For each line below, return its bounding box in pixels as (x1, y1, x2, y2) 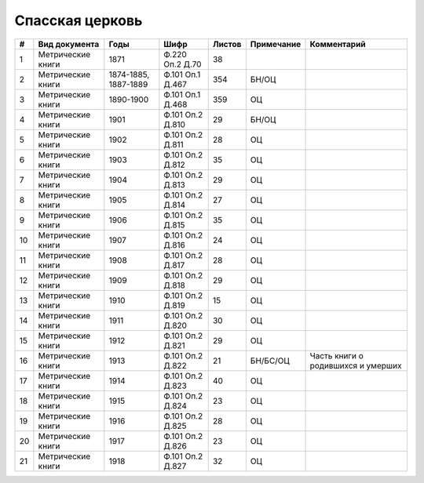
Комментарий (309, 38, 366, 49)
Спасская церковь (14, 12, 143, 29)
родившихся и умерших (309, 360, 402, 371)
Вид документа (38, 38, 100, 49)
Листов (212, 38, 242, 49)
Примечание (250, 38, 302, 49)
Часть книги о (309, 350, 364, 361)
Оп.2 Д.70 (163, 59, 202, 70)
